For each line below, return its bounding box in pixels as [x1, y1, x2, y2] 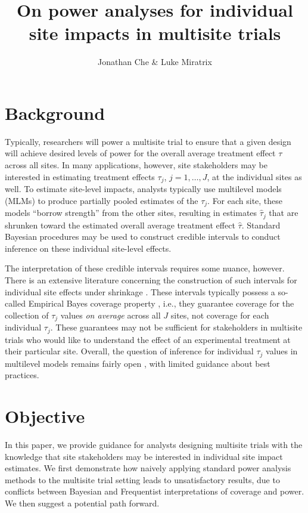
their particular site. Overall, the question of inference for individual [5, 345, 254, 357]
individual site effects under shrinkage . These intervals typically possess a [5, 285, 275, 298]
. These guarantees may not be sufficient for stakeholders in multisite [50, 321, 303, 333]
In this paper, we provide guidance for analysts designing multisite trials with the [5, 438, 303, 450]
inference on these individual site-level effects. [5, 242, 172, 254]
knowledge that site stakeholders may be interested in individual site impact [5, 450, 283, 462]
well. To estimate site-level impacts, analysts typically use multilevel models [5, 183, 282, 195]
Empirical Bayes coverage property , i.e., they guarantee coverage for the [28, 297, 294, 310]
